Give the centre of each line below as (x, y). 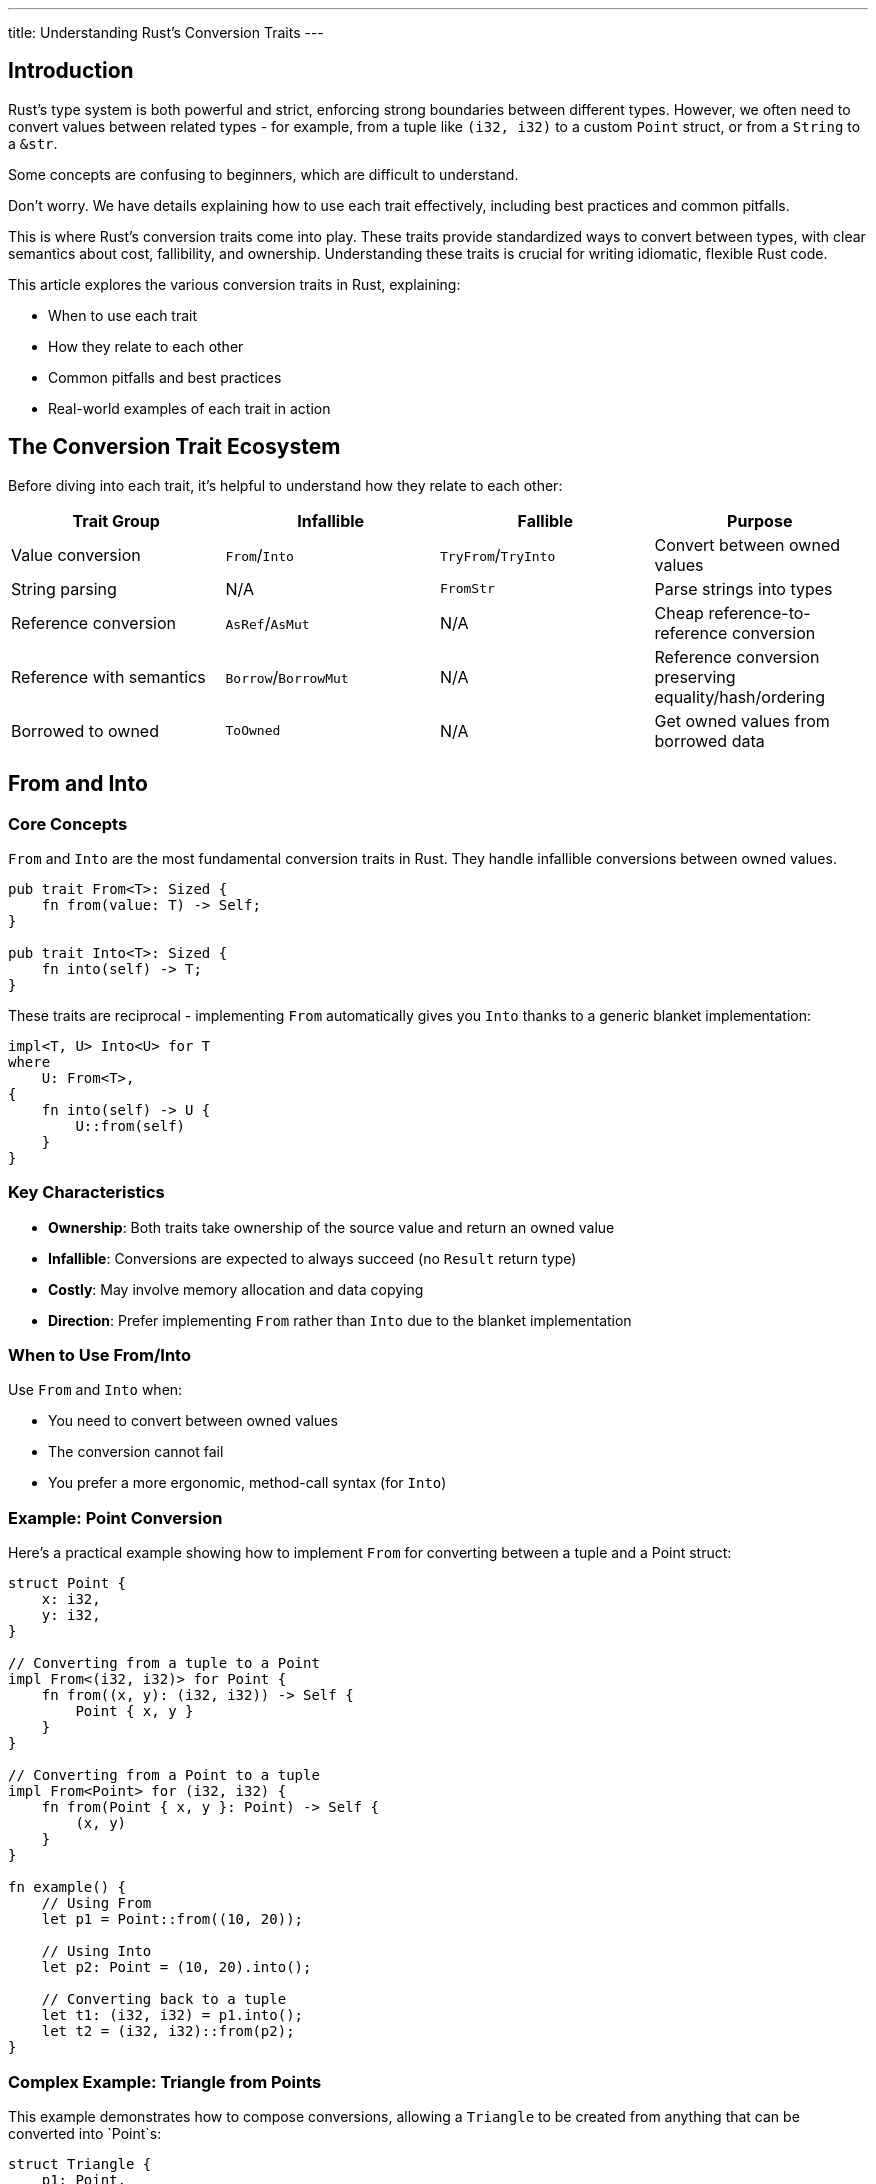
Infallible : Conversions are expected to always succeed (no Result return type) (312, 1258)
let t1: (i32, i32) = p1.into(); (172, 2015)
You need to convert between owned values (193, 1421)
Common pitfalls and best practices (165, 377)
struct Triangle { (80, 2163)
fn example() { (67, 1887)
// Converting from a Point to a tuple (164, 1775)
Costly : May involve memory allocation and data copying (236, 1289)
